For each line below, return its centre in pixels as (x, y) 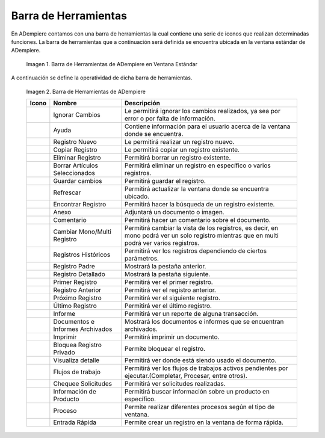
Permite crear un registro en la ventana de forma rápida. (204, 422)
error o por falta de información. (170, 119)
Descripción (142, 103)
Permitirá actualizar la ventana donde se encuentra (197, 188)
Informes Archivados (83, 329)
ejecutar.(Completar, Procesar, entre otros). (186, 375)
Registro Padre (74, 266)
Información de (75, 391)
